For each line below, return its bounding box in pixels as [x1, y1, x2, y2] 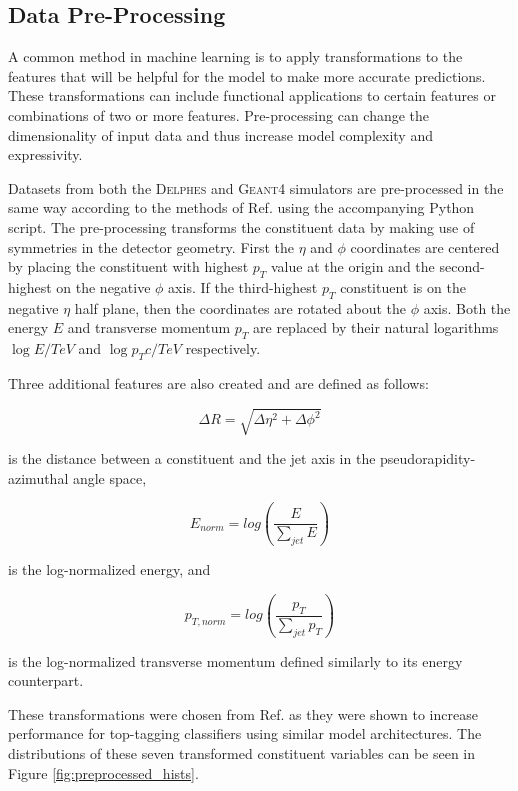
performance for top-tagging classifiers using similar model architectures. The [8, 723, 482, 744]
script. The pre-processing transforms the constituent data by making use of [8, 216, 475, 237]
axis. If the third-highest [168, 276, 318, 297]
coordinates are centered [350, 236, 500, 257]
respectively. [185, 338, 261, 359]
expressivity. [8, 144, 83, 165]
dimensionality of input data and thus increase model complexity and [8, 124, 433, 145]
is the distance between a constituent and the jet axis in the [8, 448, 376, 469]
